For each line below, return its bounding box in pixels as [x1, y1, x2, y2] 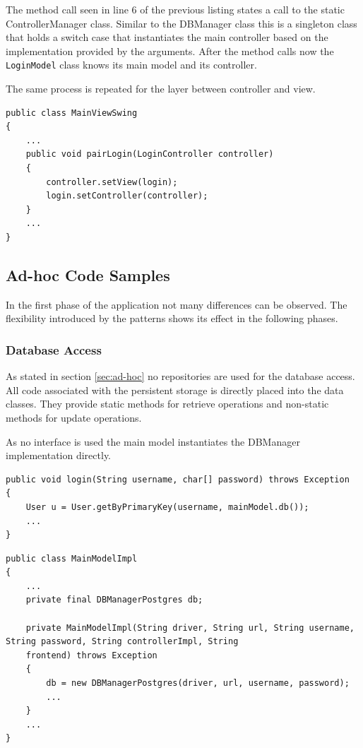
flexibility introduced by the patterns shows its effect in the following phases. [6, 311, 338, 326]
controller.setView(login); [46, 177, 178, 187]
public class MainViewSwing [6, 107, 138, 118]
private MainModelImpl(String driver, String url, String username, [25, 622, 355, 633]
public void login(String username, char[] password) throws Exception [6, 474, 350, 485]
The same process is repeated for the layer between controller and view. [6, 81, 316, 96]
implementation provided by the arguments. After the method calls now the [6, 43, 334, 58]
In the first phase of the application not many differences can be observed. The [6, 297, 347, 311]
